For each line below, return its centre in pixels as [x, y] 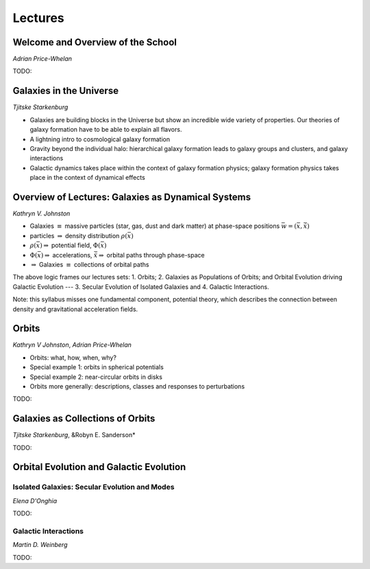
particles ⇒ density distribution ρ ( [79, 235]
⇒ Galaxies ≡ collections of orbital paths [90, 264]
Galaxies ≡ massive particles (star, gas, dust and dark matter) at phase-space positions [155, 226]
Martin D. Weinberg [40, 545]
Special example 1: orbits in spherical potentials [97, 367]
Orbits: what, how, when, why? [73, 358]
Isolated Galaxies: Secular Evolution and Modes [94, 487]
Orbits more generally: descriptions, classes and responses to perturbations [137, 386]
